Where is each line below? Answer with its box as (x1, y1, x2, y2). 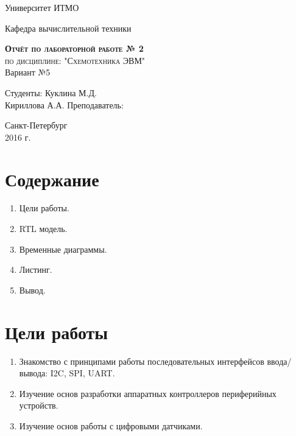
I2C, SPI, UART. (50, 367, 115, 379)
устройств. (19, 399, 58, 412)
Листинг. (19, 263, 52, 276)
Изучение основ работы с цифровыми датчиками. (19, 419, 203, 432)
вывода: (19, 367, 48, 379)
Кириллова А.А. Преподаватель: (5, 98, 124, 111)
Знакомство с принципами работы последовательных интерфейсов (19, 354, 264, 367)
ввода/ (267, 354, 292, 367)
